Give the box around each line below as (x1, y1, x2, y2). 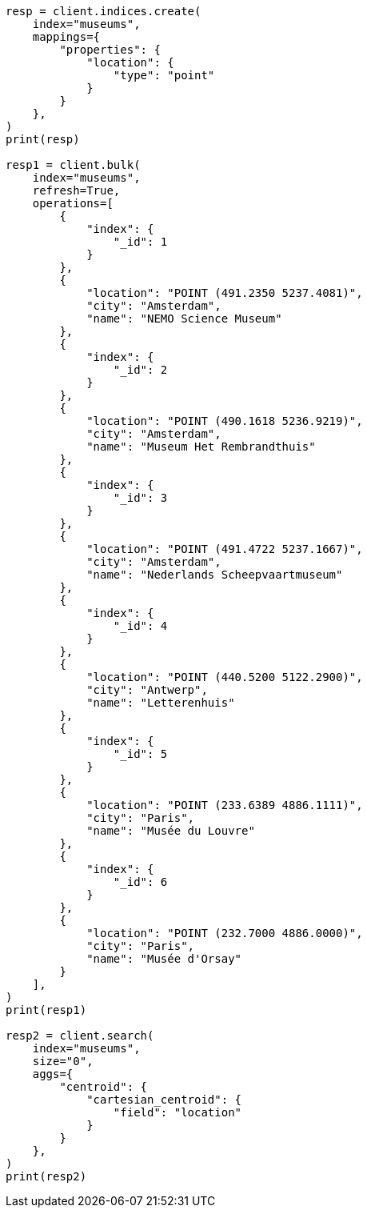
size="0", (32, 1055, 94, 1068)
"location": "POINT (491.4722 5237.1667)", (86, 543, 363, 555)
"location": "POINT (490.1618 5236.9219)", (86, 415, 363, 427)
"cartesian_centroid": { (86, 1093, 242, 1106)
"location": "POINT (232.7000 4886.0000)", (86, 927, 363, 940)
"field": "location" (113, 1106, 242, 1119)
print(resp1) (6, 1004, 87, 1016)
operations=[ (32, 197, 114, 210)
